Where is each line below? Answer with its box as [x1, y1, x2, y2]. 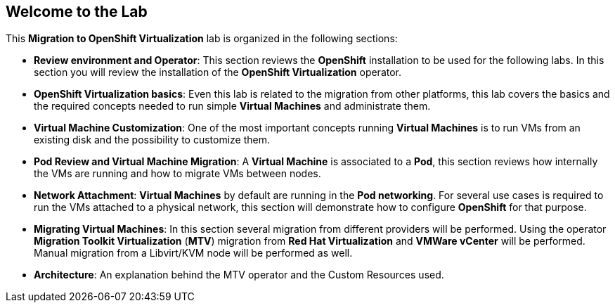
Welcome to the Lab [6, 3, 148, 20]
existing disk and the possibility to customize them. [34, 134, 271, 146]
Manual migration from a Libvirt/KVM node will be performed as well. [34, 247, 353, 259]
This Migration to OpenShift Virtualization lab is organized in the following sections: [6, 32, 398, 45]
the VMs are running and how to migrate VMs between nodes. [34, 167, 321, 180]
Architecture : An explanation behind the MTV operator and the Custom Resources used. [34, 269, 444, 281]
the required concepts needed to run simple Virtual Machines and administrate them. [34, 100, 431, 113]
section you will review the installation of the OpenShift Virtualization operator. [34, 66, 402, 79]
